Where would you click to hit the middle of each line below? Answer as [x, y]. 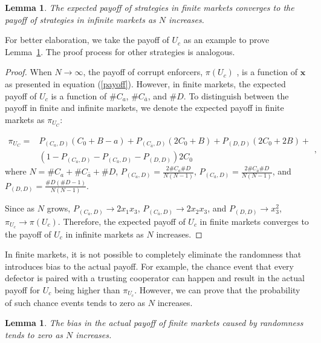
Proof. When [28, 72]
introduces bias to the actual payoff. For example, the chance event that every [149, 266]
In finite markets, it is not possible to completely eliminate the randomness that [153, 254]
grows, [59, 208]
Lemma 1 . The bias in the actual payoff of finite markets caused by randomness [154, 323]
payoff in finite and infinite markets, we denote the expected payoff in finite [144, 108]
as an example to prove [226, 40]
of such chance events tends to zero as [75, 302]
